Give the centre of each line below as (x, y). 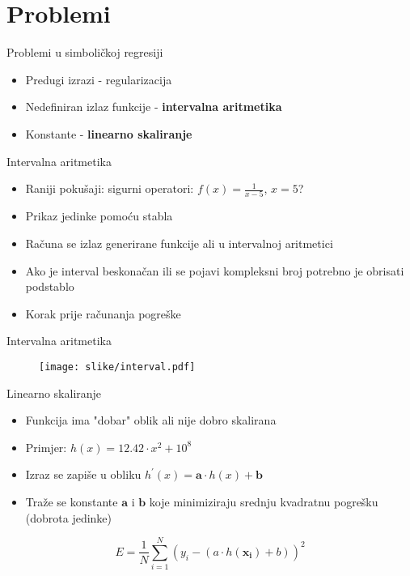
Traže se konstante (72, 501)
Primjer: (46, 447)
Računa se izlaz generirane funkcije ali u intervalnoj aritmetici (179, 243)
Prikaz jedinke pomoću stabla (99, 216)
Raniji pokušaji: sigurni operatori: (110, 188)
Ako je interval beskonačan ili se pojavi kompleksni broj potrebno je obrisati (215, 270)
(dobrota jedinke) (69, 517)
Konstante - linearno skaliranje (109, 133)
